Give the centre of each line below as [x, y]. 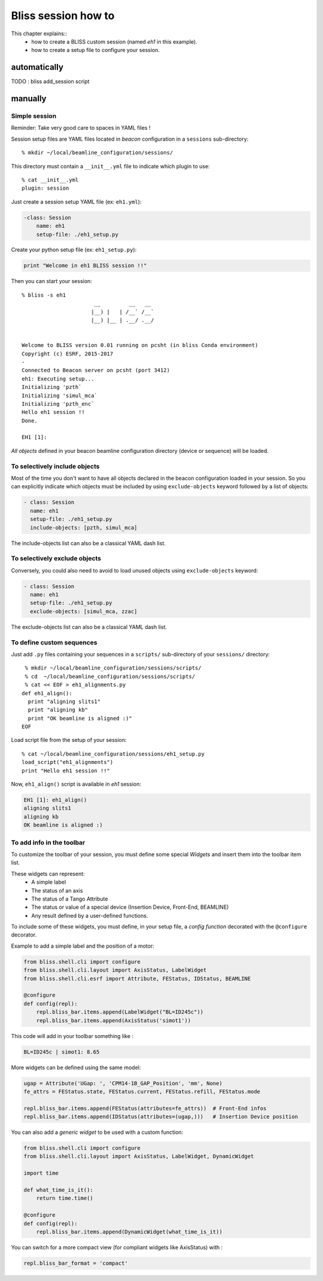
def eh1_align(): [47, 693]
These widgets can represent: [48, 874]
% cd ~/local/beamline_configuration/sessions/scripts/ [110, 676]
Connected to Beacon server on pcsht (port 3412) [96, 370]
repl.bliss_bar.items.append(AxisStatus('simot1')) [114, 1020]
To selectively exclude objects [56, 558]
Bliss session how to [63, 16]
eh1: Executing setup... [58, 379]
